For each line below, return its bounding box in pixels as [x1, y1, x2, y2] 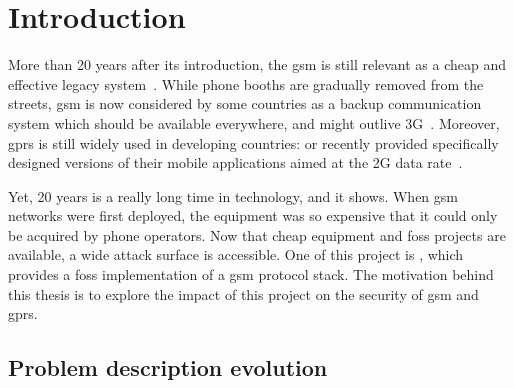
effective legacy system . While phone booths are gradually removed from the [8, 73, 484, 94]
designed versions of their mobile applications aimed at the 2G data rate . [8, 152, 463, 173]
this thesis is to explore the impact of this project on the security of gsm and [8, 283, 479, 304]
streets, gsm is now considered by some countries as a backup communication [8, 93, 482, 114]
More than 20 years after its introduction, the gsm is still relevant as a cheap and [8, 54, 507, 75]
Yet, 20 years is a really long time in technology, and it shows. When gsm [8, 185, 458, 206]
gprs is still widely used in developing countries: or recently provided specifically [8, 132, 499, 153]
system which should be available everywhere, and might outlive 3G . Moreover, [8, 112, 500, 133]
